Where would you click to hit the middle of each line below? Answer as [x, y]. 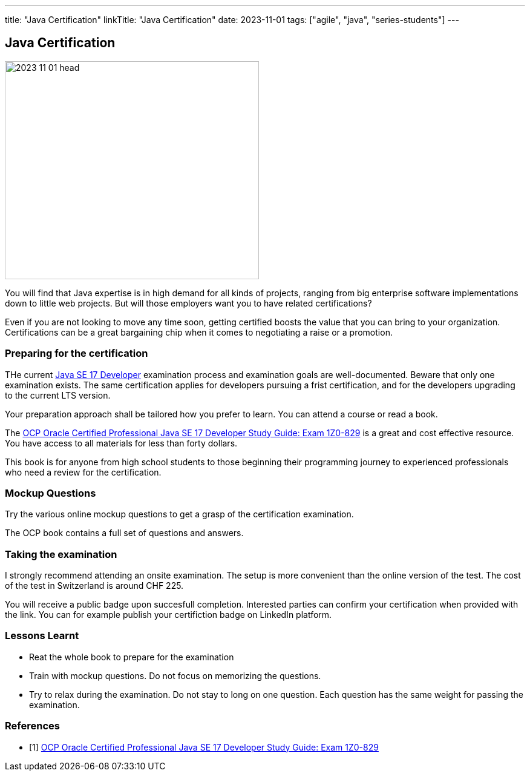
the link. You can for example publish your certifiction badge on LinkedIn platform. [168, 615]
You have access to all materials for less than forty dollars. [121, 443]
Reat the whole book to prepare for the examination [132, 657]
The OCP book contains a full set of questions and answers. [124, 533]
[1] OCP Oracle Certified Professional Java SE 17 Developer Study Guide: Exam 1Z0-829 [204, 747]
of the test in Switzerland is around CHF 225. [94, 586]
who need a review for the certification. [83, 472]
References [32, 726]
